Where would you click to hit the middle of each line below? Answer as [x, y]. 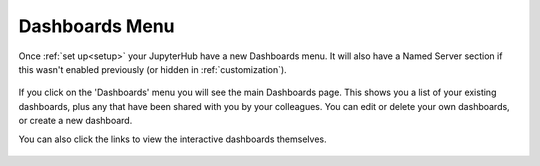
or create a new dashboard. [75, 121]
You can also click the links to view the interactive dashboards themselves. [172, 139]
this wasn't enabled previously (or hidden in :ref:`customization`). [152, 69]
